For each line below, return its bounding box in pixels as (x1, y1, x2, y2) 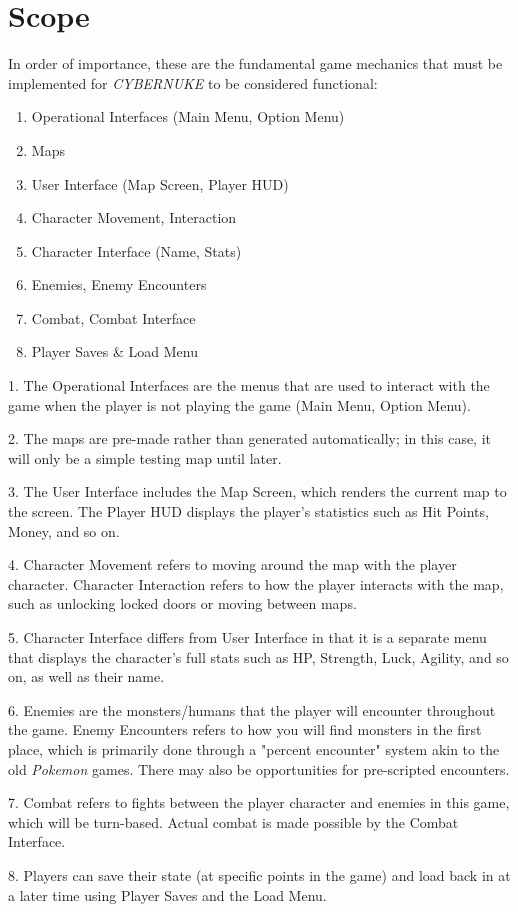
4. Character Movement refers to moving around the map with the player (8, 554, 457, 575)
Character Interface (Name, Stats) (31, 240, 242, 261)
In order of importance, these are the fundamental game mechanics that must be (8, 53, 503, 74)
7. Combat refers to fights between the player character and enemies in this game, (8, 792, 510, 813)
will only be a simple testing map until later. (8, 447, 282, 468)
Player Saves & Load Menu (31, 341, 198, 362)
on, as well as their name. (8, 666, 165, 687)
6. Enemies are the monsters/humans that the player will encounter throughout (8, 699, 496, 720)
